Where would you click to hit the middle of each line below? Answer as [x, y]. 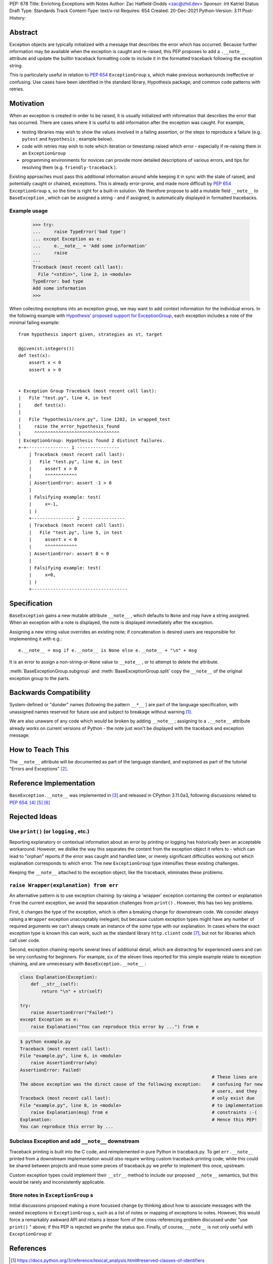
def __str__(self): [55, 984]
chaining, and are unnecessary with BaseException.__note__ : [78, 964]
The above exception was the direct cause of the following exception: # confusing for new [141, 1084]
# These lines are [234, 1077]
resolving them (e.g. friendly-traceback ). [70, 167]
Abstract [24, 32]
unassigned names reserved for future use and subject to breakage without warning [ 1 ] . [101, 712]
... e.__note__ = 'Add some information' [90, 246]
